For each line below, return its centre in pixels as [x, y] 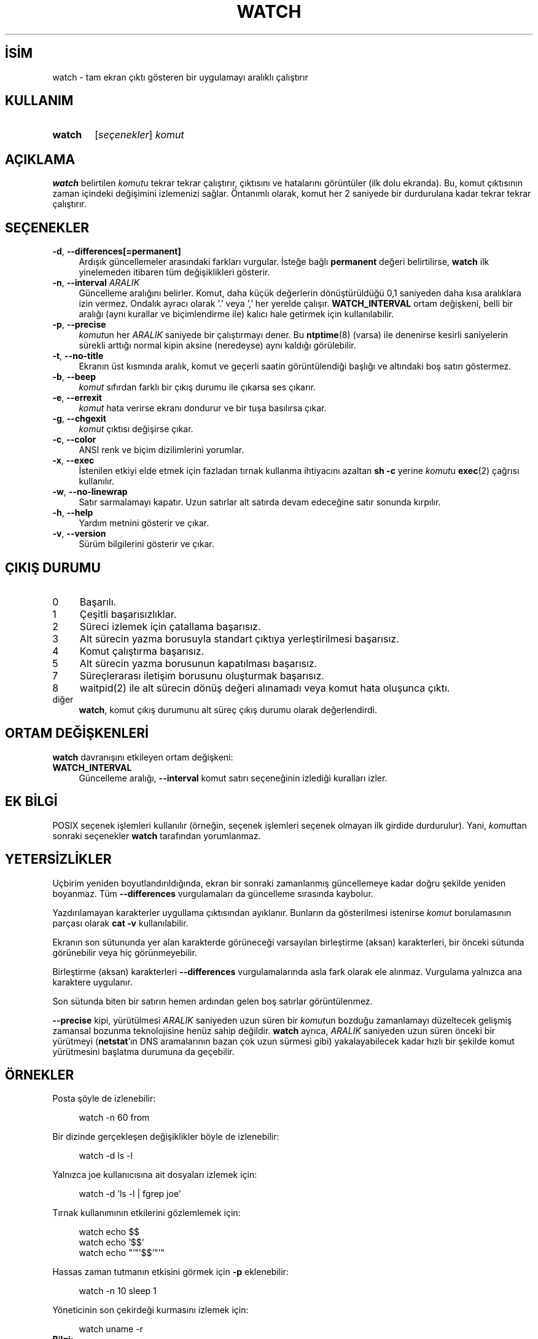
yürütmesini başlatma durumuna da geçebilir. [143, 1051]
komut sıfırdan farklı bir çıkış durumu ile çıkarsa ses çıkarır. [197, 387]
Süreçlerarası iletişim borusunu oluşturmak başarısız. [202, 675]
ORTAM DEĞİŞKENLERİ [77, 733]
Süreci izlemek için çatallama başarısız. [170, 626]
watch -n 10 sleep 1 [118, 1291]
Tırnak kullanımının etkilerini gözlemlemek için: [146, 1213]
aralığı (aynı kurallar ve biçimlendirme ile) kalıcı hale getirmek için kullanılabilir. [236, 314]
